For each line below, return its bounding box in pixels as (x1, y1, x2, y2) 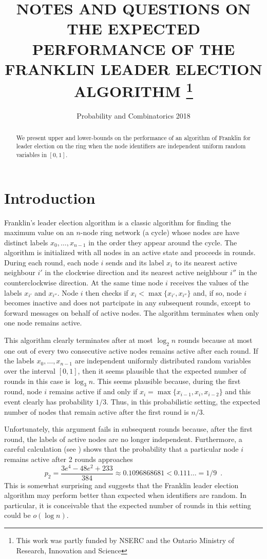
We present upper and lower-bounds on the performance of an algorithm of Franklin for (16, 133, 251, 142)
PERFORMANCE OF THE (32, 38, 235, 59)
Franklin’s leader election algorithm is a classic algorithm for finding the (4, 217, 231, 227)
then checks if (85, 287, 128, 298)
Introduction (4, 187, 96, 208)
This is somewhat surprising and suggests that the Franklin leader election (4, 479, 239, 490)
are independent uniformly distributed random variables (74, 355, 251, 366)
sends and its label (106, 257, 164, 267)
